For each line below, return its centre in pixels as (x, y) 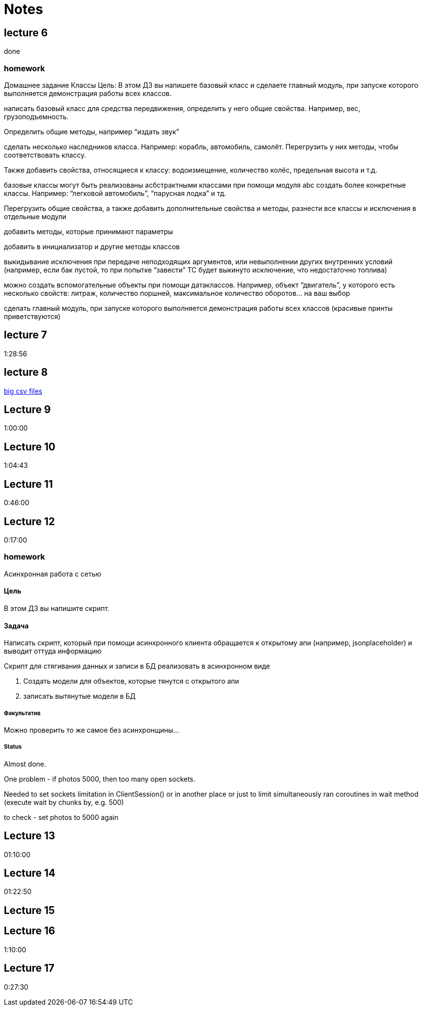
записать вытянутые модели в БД (79, 696)
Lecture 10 (30, 447)
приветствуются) (32, 316)
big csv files (23, 391)
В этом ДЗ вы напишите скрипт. (57, 608)
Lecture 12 (30, 521)
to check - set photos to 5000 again (61, 817)
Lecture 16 (30, 931)
